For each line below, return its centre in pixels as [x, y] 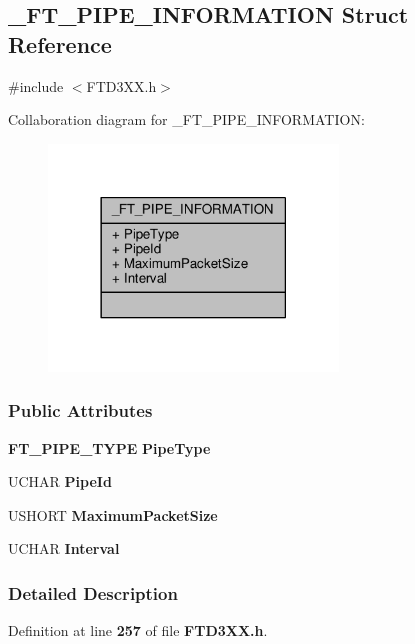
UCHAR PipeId [60, 481]
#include [36, 85]
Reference [60, 43]
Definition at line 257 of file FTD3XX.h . [138, 630]
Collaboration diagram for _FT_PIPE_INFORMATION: [186, 119]
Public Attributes [80, 410]
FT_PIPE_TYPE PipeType [109, 447]
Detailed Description [93, 592]
